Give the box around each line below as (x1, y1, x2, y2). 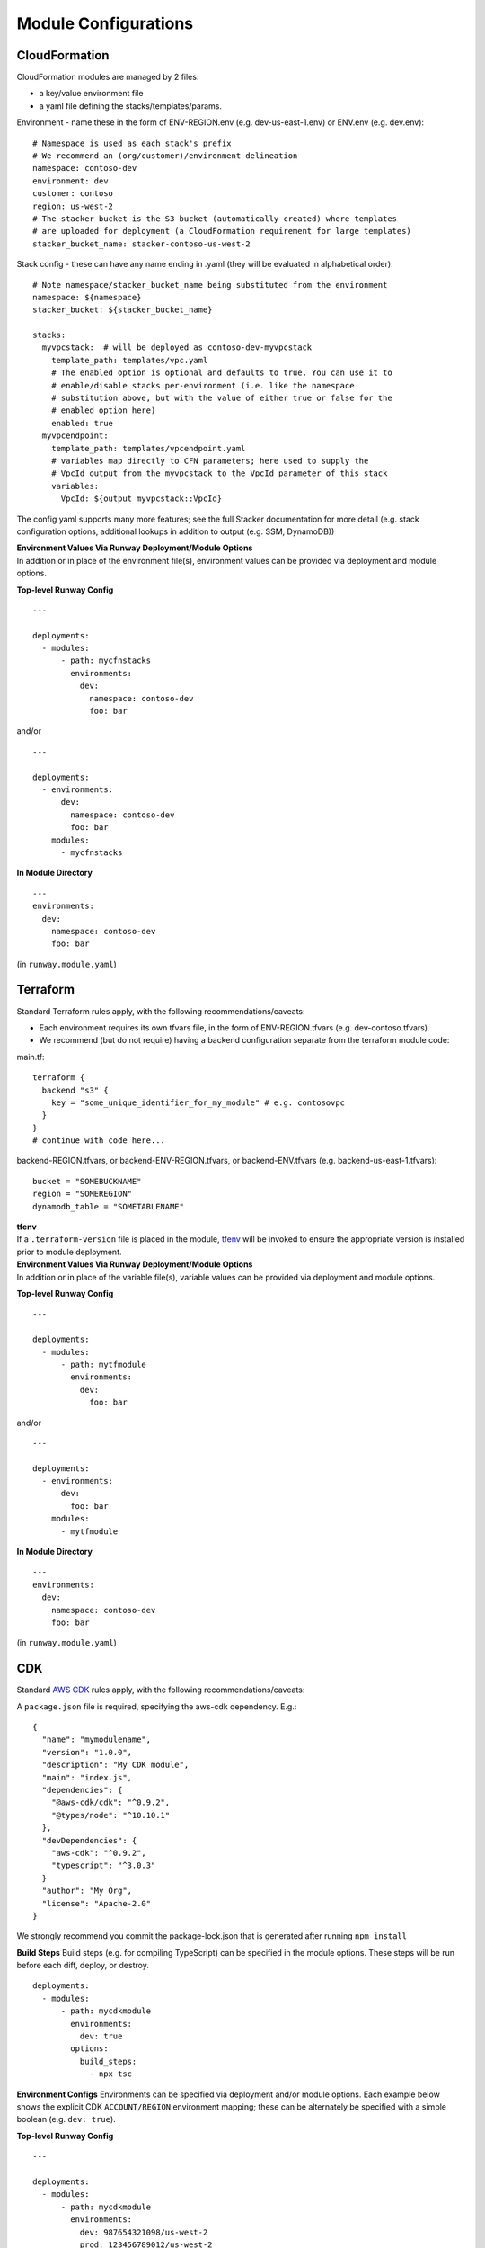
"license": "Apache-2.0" (41, 1898, 152, 1908)
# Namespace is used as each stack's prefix (32, 138, 233, 148)
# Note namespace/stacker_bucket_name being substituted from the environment (32, 280, 388, 290)
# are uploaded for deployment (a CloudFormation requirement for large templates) (32, 226, 412, 236)
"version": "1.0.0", (41, 1747, 133, 1757)
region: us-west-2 (32, 201, 114, 211)
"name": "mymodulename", (41, 1735, 152, 1744)
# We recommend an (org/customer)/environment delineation (32, 151, 298, 161)
